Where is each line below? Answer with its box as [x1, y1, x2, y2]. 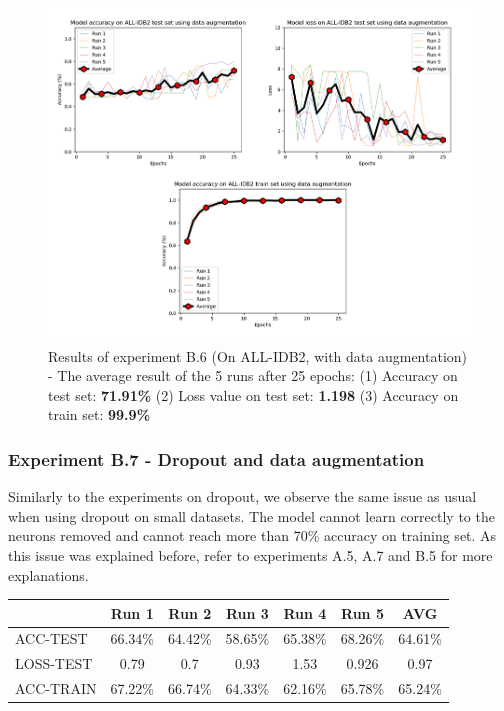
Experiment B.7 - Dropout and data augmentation [8, 446, 425, 471]
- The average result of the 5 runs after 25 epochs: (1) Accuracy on [48, 365, 458, 386]
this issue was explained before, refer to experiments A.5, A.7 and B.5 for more [8, 544, 493, 565]
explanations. [8, 564, 89, 585]
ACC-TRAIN [15, 678, 97, 699]
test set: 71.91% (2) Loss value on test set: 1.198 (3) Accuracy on [48, 384, 459, 405]
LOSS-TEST [15, 653, 93, 674]
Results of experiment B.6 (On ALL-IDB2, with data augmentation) [48, 345, 468, 366]
